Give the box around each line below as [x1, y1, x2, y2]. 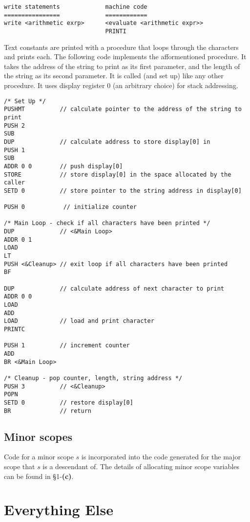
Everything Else [4, 499, 113, 520]
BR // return [4, 407, 91, 414]
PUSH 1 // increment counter [4, 342, 130, 349]
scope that [4, 461, 35, 471]
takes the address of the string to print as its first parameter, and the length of [4, 61, 240, 71]
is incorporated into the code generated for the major [81, 452, 241, 462]
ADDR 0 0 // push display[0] [4, 162, 123, 170]
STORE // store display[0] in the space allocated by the [4, 171, 231, 178]
